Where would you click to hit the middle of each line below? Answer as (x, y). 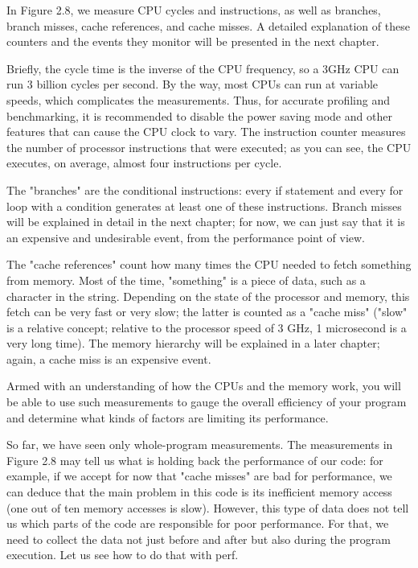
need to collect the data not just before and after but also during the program (199, 539)
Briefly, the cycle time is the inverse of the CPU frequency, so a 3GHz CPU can (203, 68)
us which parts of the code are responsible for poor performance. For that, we (198, 523)
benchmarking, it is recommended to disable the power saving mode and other (199, 115)
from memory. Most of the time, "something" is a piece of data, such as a (186, 280)
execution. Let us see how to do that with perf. (123, 555)
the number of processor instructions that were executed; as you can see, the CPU (209, 147)
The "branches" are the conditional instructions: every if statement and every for (205, 189)
